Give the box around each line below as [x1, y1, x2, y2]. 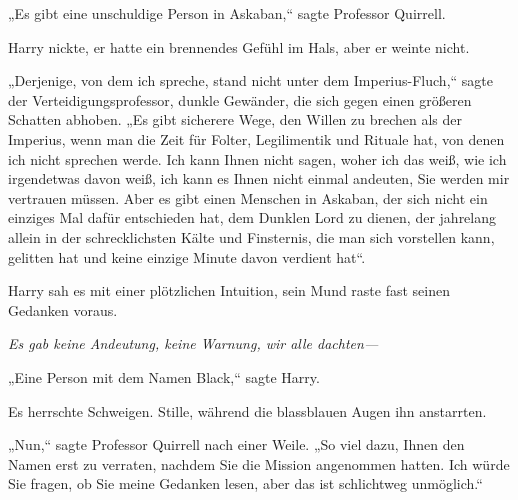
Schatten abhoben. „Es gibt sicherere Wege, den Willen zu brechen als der [8, 109, 463, 130]
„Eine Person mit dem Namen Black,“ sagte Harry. [8, 366, 320, 387]
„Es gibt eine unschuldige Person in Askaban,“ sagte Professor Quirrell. [8, 3, 446, 23]
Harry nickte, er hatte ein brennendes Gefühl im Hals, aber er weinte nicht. [8, 36, 470, 57]
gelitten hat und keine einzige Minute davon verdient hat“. [8, 246, 366, 267]
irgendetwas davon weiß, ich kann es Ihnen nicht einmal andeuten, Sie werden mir [8, 168, 510, 189]
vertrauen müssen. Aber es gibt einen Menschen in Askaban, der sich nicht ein [8, 187, 488, 208]
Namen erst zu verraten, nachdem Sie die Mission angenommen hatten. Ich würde [8, 453, 510, 474]
